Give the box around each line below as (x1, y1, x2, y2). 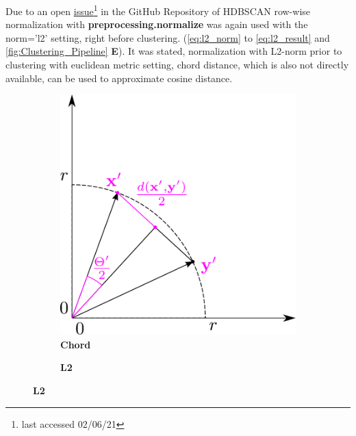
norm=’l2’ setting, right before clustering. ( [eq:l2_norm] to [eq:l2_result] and (5, 30, 330, 44)
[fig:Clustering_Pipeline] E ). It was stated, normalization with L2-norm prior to (5, 44, 342, 58)
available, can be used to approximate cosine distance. (5, 70, 233, 85)
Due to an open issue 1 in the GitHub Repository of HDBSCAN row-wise (5, 2, 311, 18)
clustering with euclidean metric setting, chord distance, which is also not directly (5, 57, 349, 72)
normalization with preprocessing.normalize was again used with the (5, 17, 308, 31)
